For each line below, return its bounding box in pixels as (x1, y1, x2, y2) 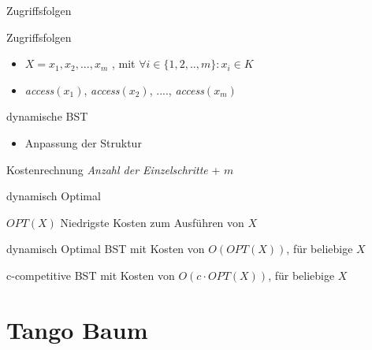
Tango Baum (6, 313, 148, 345)
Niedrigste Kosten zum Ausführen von (60, 214, 244, 230)
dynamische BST (6, 108, 88, 125)
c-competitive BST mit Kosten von (6, 266, 175, 283)
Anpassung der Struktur (24, 134, 142, 151)
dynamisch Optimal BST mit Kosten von (6, 240, 205, 257)
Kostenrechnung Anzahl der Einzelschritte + (6, 161, 221, 177)
